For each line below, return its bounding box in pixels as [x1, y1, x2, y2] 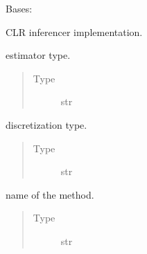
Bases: [6, 1, 33, 15]
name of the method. [6, 187, 94, 201]
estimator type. [6, 48, 71, 62]
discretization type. [6, 117, 87, 131]
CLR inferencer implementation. [6, 24, 143, 39]
